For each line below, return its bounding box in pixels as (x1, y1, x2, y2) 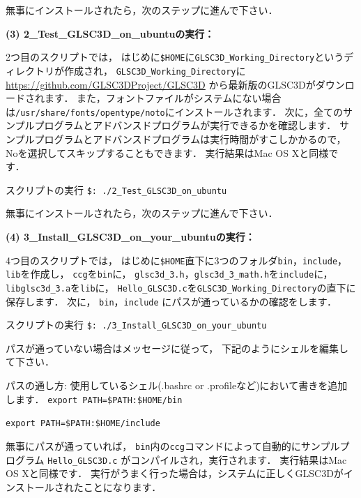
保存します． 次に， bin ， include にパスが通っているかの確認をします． (6, 294, 337, 308)
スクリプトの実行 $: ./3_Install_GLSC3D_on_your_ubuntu (6, 317, 267, 332)
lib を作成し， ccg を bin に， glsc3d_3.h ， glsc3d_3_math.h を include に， (6, 266, 333, 281)
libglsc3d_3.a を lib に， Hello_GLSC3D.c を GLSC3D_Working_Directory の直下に (6, 280, 356, 294)
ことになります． (83, 479, 162, 494)
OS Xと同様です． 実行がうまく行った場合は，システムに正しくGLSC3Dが (6, 466, 344, 481)
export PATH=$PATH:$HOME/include (6, 418, 160, 429)
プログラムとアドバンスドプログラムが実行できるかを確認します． (34, 118, 337, 133)
